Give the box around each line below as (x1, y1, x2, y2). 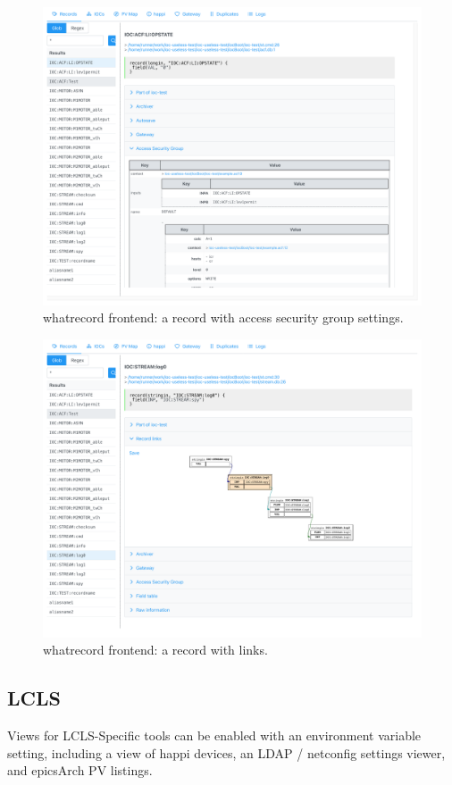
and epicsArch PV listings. (7, 761, 153, 780)
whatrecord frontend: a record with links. (43, 640, 268, 659)
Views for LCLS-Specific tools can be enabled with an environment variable (7, 726, 422, 745)
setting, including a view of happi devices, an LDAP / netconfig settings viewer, (7, 743, 446, 762)
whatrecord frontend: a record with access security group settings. (43, 308, 404, 327)
